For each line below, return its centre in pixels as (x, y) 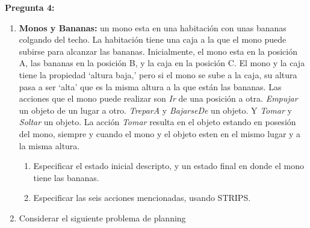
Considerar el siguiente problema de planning (102, 217)
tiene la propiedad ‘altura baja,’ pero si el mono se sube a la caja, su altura (158, 74)
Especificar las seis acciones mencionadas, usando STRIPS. (142, 198)
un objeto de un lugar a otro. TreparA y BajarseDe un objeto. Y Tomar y (155, 110)
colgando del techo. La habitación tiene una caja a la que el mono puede (153, 39)
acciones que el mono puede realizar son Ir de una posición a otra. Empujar (158, 98)
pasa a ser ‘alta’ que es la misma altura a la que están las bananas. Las (150, 86)
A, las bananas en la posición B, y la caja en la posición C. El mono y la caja (162, 63)
